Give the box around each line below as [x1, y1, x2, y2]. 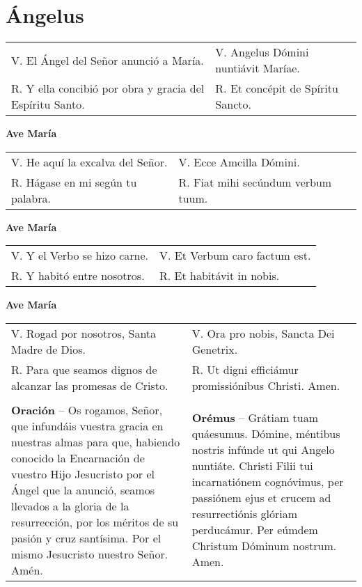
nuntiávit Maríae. [215, 60, 300, 77]
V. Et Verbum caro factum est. [159, 247, 311, 264]
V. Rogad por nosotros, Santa [11, 324, 157, 341]
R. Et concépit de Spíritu [215, 80, 338, 97]
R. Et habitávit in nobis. [159, 267, 280, 284]
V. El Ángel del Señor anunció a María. [11, 52, 204, 68]
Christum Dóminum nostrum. [191, 538, 337, 554]
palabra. [11, 189, 51, 206]
